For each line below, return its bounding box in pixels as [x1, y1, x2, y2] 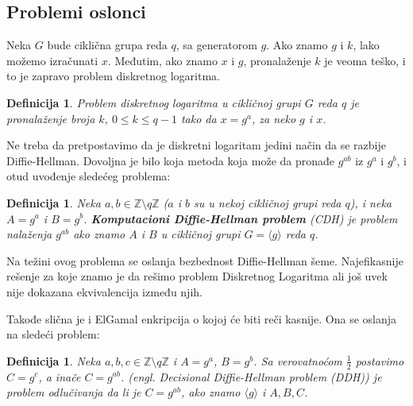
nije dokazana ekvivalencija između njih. [6, 283, 203, 300]
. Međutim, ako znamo [107, 52, 218, 68]
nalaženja [6, 226, 52, 242]
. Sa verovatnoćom [253, 352, 342, 369]
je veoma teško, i [324, 52, 406, 68]
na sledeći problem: [6, 326, 100, 342]
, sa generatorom [176, 37, 257, 53]
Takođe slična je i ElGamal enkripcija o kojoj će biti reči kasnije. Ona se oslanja [6, 310, 397, 327]
